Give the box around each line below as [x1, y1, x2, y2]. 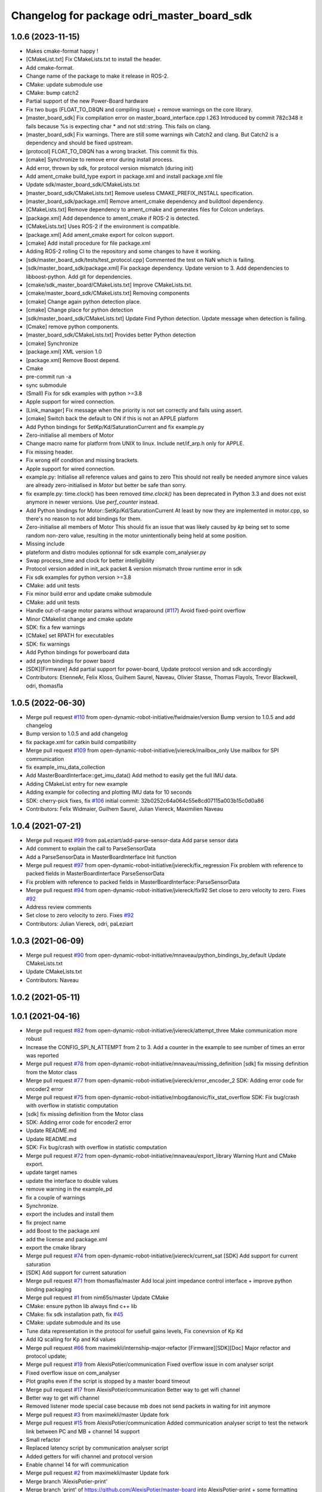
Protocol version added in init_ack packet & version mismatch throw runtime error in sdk [26, 565, 243, 572]
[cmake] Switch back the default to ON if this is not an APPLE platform [26, 415, 199, 422]
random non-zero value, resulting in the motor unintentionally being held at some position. [26, 532, 247, 539]
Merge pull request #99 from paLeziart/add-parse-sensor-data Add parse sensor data [26, 836, 239, 844]
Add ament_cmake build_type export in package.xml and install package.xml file [26, 172, 223, 180]
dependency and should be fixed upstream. [26, 139, 134, 146]
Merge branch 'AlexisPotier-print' [26, 1478, 108, 1485]
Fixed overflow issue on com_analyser [26, 1369, 120, 1376]
